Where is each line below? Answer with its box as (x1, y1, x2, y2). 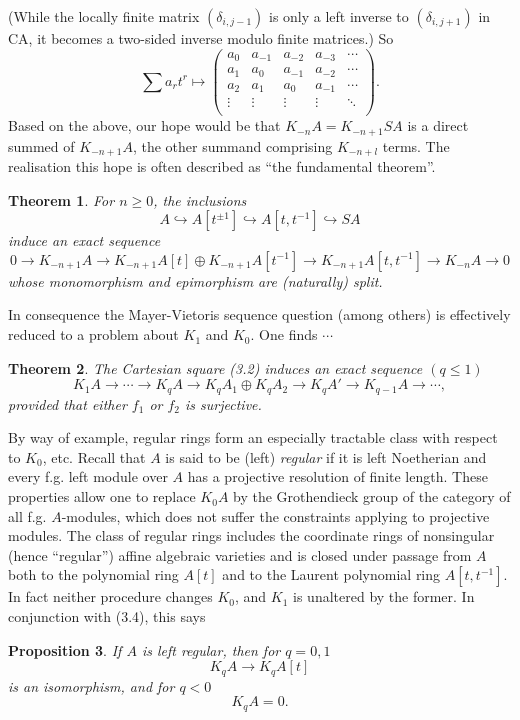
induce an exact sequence (8, 230, 161, 251)
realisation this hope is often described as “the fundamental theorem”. (8, 156, 436, 177)
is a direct (407, 115, 469, 136)
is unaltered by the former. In (293, 586, 475, 607)
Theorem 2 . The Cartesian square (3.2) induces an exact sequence (8, 357, 423, 378)
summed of (8, 135, 75, 156)
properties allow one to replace (8, 486, 196, 507)
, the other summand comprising (132, 135, 333, 156)
